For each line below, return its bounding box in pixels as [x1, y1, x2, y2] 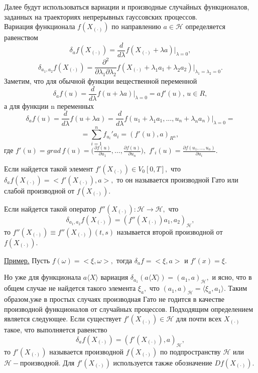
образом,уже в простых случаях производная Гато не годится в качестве [4, 293, 225, 304]
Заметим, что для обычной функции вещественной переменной [4, 76, 197, 86]
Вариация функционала [4, 21, 75, 32]
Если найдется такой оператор [4, 203, 96, 214]
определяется [185, 21, 225, 32]
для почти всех [176, 313, 222, 324]
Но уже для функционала [4, 272, 81, 282]
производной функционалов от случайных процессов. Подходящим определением [4, 303, 253, 314]
